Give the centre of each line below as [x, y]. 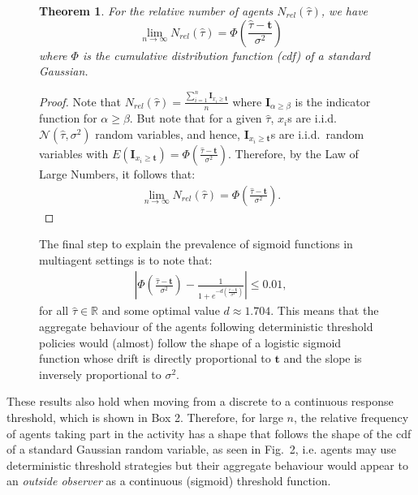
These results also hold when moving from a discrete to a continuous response [200, 401]
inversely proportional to [100, 374]
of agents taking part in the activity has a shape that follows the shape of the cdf [209, 433]
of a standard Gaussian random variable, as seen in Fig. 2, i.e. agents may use [202, 449]
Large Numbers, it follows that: [117, 173]
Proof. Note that [80, 101]
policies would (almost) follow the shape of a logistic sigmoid [190, 342]
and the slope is [323, 358]
